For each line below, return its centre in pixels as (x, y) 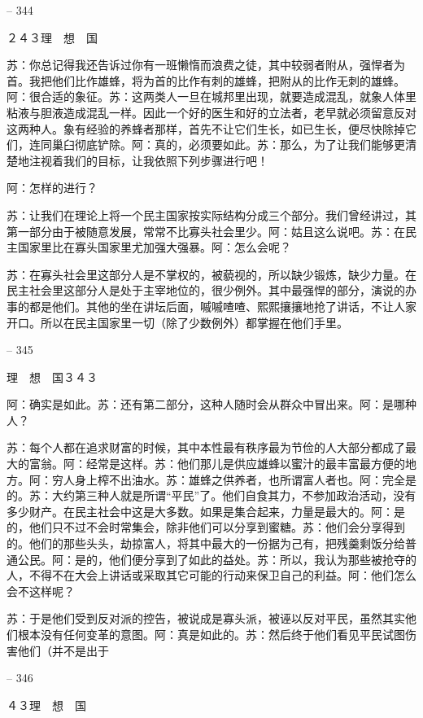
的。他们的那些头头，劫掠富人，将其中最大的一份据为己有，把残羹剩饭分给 (206, 543)
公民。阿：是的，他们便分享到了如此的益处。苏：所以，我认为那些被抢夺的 (217, 559)
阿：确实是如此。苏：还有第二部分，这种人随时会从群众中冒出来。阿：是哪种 (211, 404)
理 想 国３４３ (52, 377)
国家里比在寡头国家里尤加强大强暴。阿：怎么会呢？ (154, 247)
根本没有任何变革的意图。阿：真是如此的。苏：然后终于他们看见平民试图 (211, 634)
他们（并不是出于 (63, 650)
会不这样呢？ (41, 591)
